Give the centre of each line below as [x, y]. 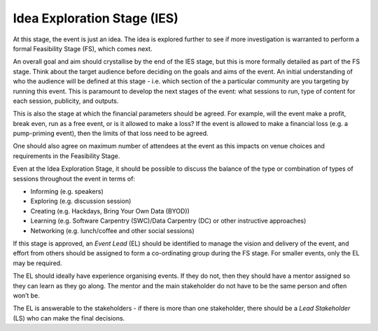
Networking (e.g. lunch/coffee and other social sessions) [112, 230]
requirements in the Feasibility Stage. [66, 156]
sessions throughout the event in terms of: [74, 178]
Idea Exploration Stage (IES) [96, 18]
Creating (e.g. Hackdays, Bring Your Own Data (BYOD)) [110, 211]
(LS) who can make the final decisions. [69, 318]
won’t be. [26, 295]
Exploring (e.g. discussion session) [81, 201]
